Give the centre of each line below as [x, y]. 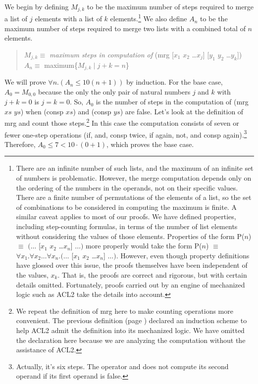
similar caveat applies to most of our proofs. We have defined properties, [126, 216]
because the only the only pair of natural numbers [114, 91]
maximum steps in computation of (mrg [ [112, 54]
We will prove [25, 82]
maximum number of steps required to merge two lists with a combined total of [125, 28]
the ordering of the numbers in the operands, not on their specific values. [127, 187]
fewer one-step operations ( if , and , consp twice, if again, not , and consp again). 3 [126, 134]
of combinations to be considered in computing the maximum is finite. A [126, 207]
